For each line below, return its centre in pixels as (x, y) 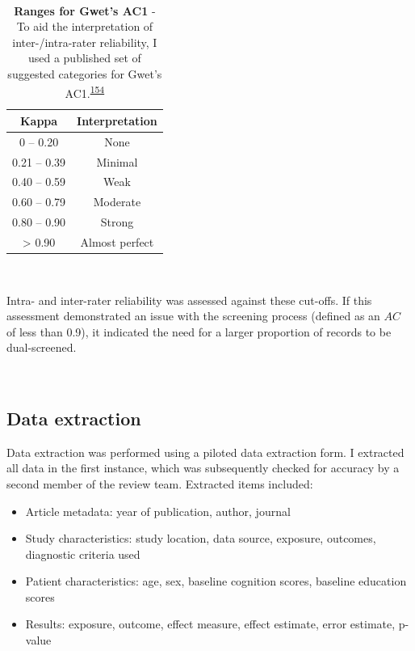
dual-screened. (42, 347)
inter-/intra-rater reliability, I (85, 42)
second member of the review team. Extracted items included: (160, 483)
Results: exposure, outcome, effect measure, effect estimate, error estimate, (210, 624)
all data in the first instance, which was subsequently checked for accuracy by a (203, 468)
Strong (117, 222)
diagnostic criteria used (83, 554)
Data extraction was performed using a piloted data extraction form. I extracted (205, 452)
